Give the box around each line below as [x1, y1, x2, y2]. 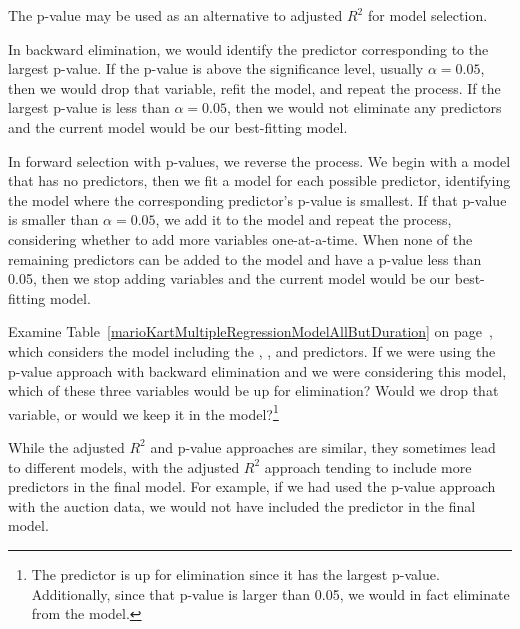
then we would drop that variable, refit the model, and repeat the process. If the [8, 77, 501, 98]
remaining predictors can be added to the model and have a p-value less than [8, 248, 482, 269]
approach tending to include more [264, 456, 472, 477]
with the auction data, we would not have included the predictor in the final [8, 495, 476, 516]
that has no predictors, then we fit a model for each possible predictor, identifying [8, 170, 511, 191]
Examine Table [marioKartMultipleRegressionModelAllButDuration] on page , [8, 321, 493, 342]
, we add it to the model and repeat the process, [155, 209, 452, 230]
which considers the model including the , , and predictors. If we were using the [8, 340, 496, 361]
